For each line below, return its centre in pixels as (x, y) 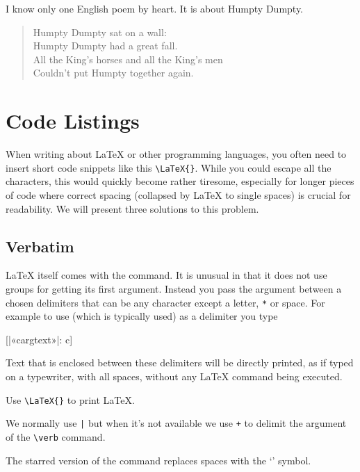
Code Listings (73, 121)
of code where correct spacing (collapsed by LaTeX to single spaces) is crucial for (178, 194)
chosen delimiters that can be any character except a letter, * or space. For (165, 302)
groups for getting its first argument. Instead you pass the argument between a (174, 288)
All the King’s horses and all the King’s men (128, 59)
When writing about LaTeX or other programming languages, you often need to (176, 154)
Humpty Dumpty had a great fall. (105, 46)
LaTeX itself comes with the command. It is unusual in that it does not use (166, 275)
